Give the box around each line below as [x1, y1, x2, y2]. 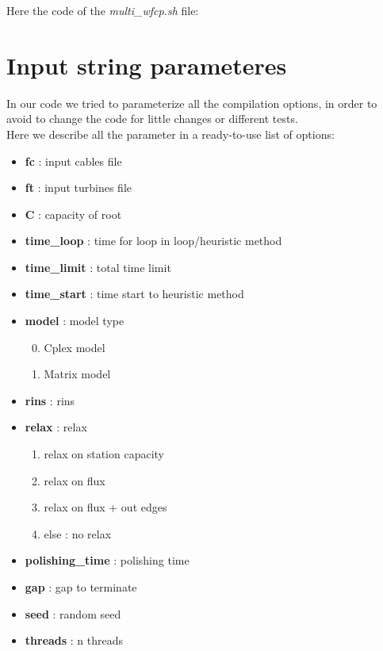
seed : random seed [25, 605, 121, 622]
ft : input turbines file [25, 179, 132, 196]
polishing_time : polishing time [25, 552, 190, 569]
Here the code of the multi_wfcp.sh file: [6, 2, 199, 18]
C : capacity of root [25, 205, 122, 222]
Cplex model [44, 339, 105, 355]
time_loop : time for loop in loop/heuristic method [25, 232, 282, 249]
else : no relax [44, 525, 112, 542]
